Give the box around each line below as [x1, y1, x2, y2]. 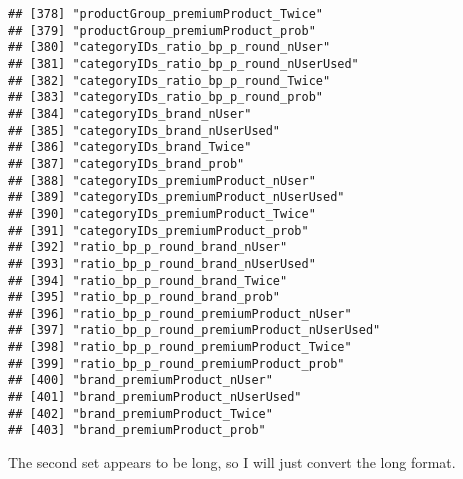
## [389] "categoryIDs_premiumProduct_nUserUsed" [8, 190, 345, 205]
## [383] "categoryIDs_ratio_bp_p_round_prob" [8, 90, 323, 105]
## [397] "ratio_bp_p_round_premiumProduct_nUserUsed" [8, 323, 381, 338]
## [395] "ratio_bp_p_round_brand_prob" [8, 290, 281, 305]
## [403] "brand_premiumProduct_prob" [8, 423, 266, 438]
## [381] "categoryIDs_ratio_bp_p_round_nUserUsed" [8, 56, 359, 71]
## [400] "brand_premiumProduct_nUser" [8, 373, 273, 388]
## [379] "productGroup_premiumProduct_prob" [8, 23, 316, 38]
